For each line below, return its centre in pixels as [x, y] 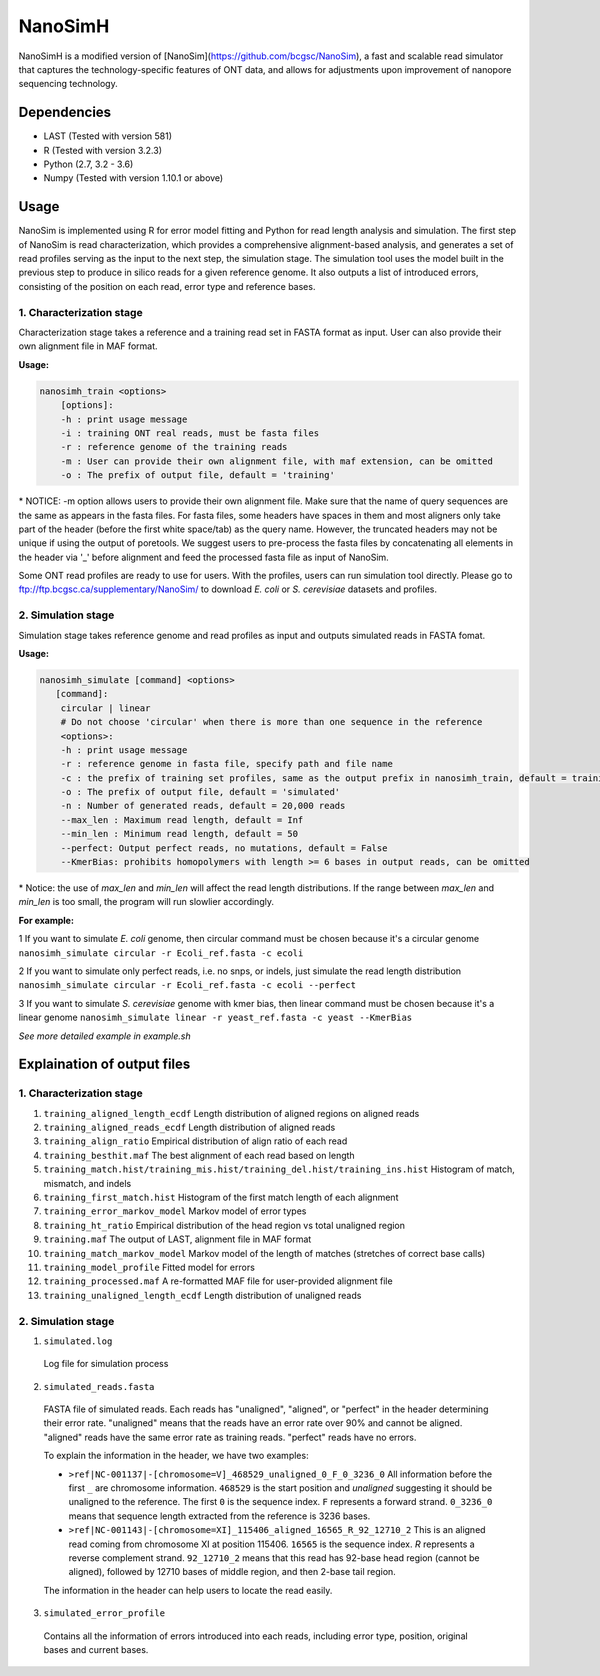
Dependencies [65, 112]
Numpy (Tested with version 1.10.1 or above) [133, 178]
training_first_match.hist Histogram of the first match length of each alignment [221, 1197]
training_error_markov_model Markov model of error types [175, 1211]
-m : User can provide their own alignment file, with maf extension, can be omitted [277, 461]
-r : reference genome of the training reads [174, 447]
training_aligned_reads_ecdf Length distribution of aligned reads [189, 1127]
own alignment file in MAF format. [88, 346]
